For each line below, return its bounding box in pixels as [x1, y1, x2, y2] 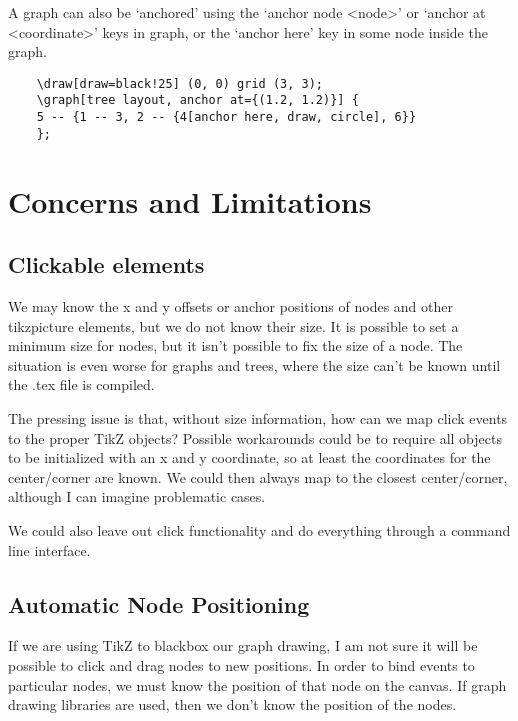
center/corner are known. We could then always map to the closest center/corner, [8, 466, 508, 487]
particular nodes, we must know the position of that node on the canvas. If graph [8, 674, 507, 695]
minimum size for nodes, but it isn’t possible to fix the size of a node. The [8, 335, 463, 356]
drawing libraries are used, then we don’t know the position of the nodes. [8, 694, 457, 715]
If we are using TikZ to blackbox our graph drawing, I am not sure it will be [8, 635, 478, 656]
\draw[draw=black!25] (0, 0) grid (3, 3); [36, 76, 323, 91]
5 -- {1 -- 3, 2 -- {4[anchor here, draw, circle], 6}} [36, 110, 417, 125]
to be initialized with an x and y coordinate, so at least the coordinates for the [8, 447, 491, 468]
